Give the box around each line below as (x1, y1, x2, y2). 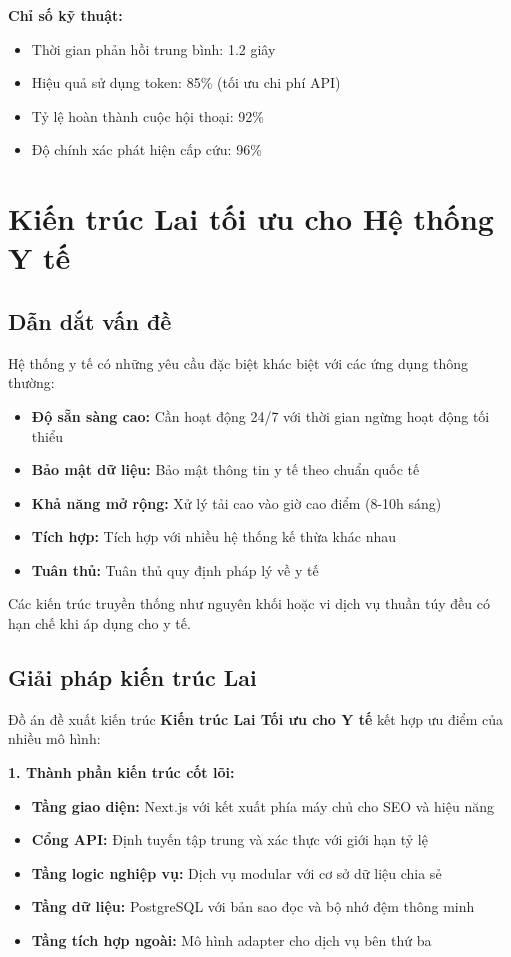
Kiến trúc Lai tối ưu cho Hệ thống (8, 198, 494, 239)
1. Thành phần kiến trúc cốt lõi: (8, 762, 235, 783)
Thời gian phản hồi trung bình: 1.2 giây (31, 38, 276, 59)
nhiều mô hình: (8, 728, 101, 749)
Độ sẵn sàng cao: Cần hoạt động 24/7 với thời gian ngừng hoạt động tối (31, 405, 490, 426)
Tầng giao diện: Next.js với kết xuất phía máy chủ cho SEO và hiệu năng (31, 795, 494, 816)
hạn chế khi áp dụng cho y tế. (8, 613, 191, 634)
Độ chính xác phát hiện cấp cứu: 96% (31, 139, 262, 160)
